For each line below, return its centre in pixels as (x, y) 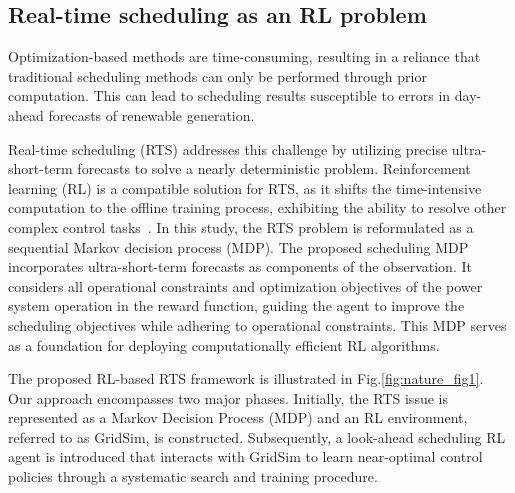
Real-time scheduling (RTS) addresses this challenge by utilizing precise (228, 148)
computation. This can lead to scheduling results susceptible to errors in (229, 95)
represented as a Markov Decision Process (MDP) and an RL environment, (238, 417)
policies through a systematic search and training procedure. (193, 476)
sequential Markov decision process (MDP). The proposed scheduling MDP (238, 246)
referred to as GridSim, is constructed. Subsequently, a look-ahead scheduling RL (257, 436)
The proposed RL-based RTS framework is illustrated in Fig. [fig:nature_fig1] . (246, 378)
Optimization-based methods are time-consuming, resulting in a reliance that (244, 56)
